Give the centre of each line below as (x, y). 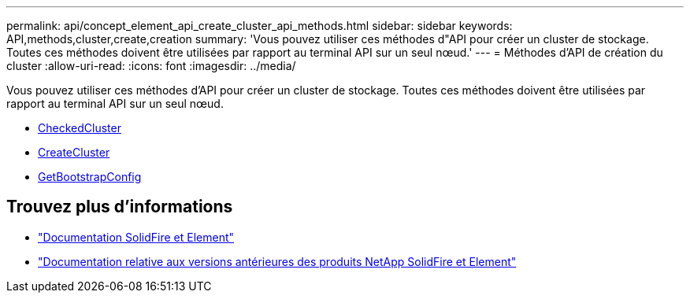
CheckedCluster (80, 128)
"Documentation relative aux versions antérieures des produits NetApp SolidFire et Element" (277, 261)
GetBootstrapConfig (90, 177)
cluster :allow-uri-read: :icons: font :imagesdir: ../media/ (151, 66)
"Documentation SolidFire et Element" (136, 237)
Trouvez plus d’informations (120, 207)
